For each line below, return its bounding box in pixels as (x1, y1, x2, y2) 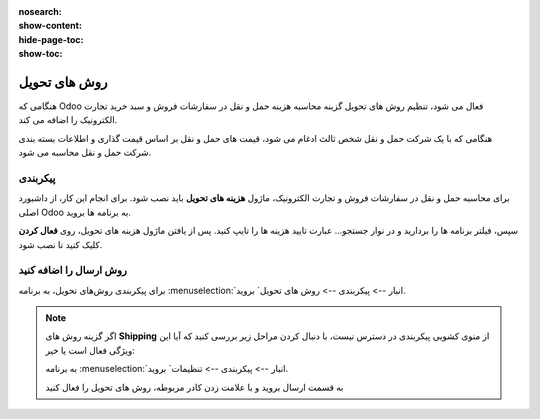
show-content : (18, 20, 82, 32)
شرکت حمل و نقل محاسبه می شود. (18, 146, 152, 159)
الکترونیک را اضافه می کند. (18, 114, 118, 126)
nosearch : (18, 6, 62, 17)
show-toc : (18, 48, 63, 60)
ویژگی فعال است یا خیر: (45, 344, 135, 356)
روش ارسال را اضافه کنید (18, 263, 127, 277)
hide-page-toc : (18, 33, 84, 45)
